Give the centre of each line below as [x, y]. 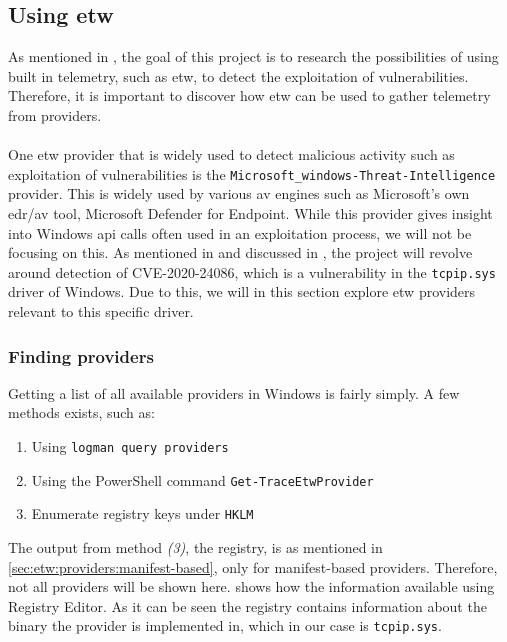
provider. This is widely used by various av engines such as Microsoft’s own [239, 193]
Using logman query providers [130, 446]
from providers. [55, 114]
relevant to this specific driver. [101, 311]
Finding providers [81, 355]
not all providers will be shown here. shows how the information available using [251, 586]
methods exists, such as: [81, 412]
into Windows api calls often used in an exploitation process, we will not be [240, 232]
